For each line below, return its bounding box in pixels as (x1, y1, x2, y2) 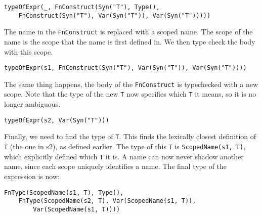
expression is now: (4, 170, 60, 181)
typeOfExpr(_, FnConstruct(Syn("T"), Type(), (4, 4, 160, 11)
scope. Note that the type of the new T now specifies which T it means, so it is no (4, 89, 256, 99)
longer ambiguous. (4, 99, 60, 109)
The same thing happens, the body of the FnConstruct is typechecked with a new (4, 78, 258, 89)
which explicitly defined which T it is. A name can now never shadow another (4, 151, 244, 161)
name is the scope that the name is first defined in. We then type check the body (4, 36, 255, 47)
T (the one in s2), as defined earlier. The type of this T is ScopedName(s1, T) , (4, 141, 246, 152)
